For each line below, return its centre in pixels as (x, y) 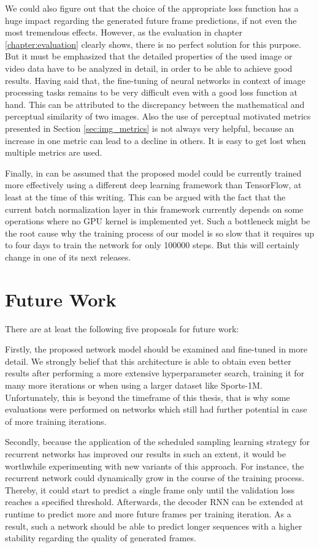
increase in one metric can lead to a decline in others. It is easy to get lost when (156, 140)
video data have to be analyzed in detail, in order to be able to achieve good (149, 68)
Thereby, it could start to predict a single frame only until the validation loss (150, 489)
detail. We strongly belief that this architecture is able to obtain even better (148, 361)
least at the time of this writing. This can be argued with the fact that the (145, 196)
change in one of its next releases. (68, 257)
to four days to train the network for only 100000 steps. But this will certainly (152, 245)
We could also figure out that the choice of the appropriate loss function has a (152, 8)
